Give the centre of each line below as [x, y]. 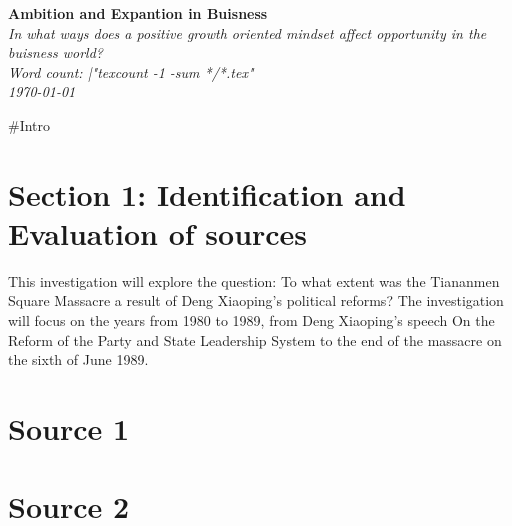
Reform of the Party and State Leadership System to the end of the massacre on [255, 339]
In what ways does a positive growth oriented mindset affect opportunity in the [247, 32]
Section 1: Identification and [207, 193]
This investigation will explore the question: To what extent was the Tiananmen [254, 280]
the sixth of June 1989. [78, 359]
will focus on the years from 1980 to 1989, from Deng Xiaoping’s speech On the [251, 320]
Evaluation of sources [158, 232]
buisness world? [56, 52]
